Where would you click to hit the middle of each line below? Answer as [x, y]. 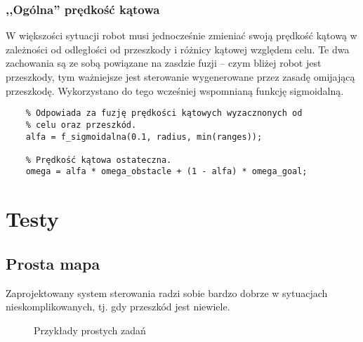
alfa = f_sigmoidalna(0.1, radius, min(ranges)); [144, 137]
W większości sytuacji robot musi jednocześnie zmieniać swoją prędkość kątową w [181, 35]
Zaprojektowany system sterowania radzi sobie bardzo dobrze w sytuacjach [167, 292]
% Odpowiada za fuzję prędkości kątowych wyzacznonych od [164, 113]
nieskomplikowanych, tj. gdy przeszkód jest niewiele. [118, 307]
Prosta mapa [53, 263]
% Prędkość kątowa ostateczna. [99, 160]
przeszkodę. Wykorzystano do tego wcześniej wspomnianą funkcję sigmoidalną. [175, 90]
